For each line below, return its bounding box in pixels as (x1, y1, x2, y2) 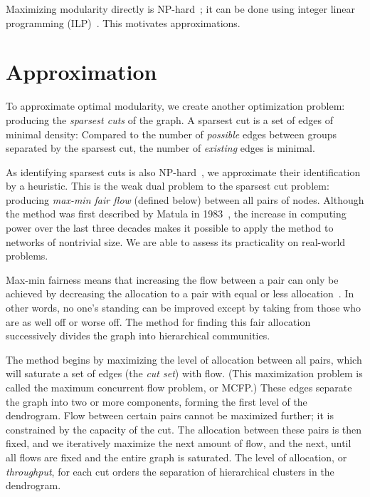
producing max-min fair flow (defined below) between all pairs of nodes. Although (6, 192, 364, 207)
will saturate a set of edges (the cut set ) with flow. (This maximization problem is (6, 366, 363, 381)
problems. (6, 248, 48, 263)
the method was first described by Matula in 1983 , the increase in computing (6, 206, 347, 221)
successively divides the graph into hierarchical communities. (6, 328, 270, 343)
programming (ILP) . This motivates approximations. (6, 15, 240, 30)
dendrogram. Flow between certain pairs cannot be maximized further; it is (6, 408, 334, 423)
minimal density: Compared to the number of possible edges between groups (6, 126, 337, 141)
